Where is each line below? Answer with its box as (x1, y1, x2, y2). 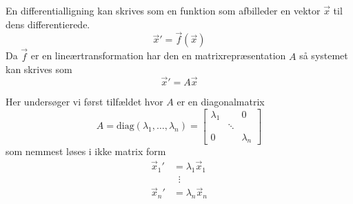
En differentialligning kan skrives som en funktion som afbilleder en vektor (6, 3, 321, 17)
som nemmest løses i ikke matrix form (6, 144, 166, 159)
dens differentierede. (6, 17, 90, 31)
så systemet (299, 48, 348, 63)
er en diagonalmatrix (176, 94, 265, 109)
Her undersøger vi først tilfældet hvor (6, 94, 163, 109)
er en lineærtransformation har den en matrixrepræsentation (30, 48, 286, 63)
